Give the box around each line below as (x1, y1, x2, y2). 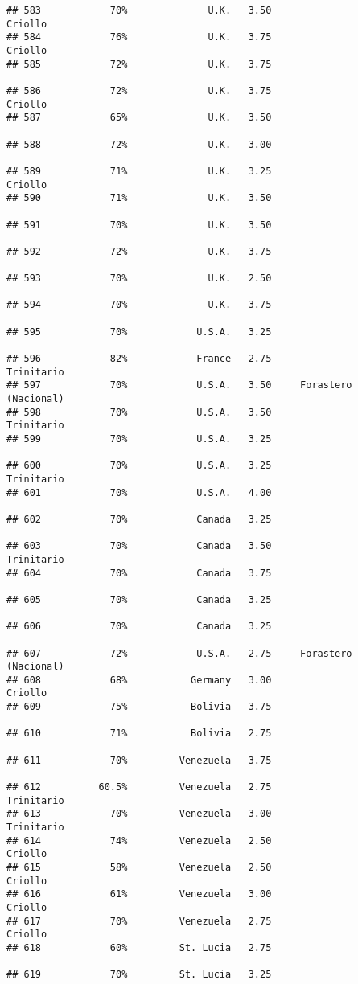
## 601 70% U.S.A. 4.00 (6, 486, 272, 498)
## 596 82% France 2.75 (6, 353, 272, 365)
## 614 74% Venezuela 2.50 (6, 834, 272, 847)
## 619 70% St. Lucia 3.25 (6, 969, 272, 981)
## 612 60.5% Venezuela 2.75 (6, 781, 272, 793)
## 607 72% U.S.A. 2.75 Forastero (6, 647, 352, 659)
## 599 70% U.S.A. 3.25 (6, 433, 272, 445)
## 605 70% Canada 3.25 (6, 593, 272, 605)
